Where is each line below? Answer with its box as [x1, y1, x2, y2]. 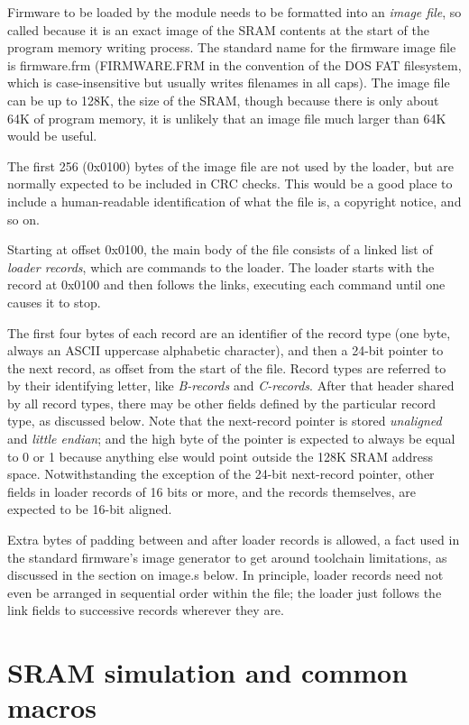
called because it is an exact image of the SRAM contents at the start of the [7, 20, 429, 39]
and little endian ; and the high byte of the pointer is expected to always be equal [7, 429, 455, 448]
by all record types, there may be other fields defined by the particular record [7, 393, 436, 412]
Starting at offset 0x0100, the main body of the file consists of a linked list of [7, 240, 433, 259]
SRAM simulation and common [7, 654, 409, 691]
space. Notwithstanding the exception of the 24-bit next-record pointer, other [7, 464, 435, 483]
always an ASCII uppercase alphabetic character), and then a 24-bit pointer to [7, 341, 444, 360]
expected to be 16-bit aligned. [7, 500, 172, 519]
